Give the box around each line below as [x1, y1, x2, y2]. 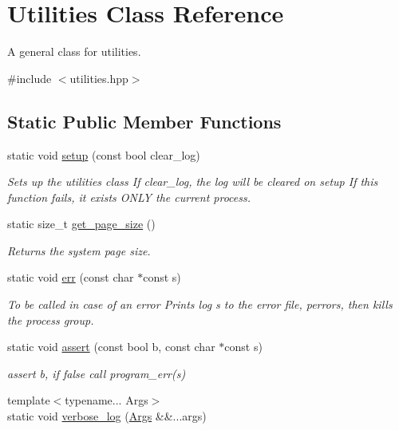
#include [7, 69, 52, 86]
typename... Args [65, 392, 148, 408]
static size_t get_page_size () [7, 215, 156, 232]
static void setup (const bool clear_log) [7, 146, 200, 163]
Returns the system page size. [7, 242, 151, 258]
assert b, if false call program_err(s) [7, 365, 186, 381]
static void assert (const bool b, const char [7, 338, 215, 355]
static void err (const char [7, 269, 134, 286]
